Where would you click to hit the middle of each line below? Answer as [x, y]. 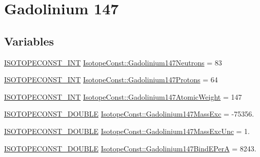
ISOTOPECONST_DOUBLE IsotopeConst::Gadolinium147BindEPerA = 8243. [130, 148]
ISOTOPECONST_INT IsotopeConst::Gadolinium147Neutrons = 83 [113, 62]
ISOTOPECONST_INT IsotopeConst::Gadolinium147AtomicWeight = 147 [123, 96]
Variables [29, 41]
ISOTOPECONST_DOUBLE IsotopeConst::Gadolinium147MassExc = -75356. [129, 114]
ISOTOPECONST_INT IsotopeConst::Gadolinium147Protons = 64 [111, 80]
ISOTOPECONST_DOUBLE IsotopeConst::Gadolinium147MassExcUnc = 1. [127, 131]
